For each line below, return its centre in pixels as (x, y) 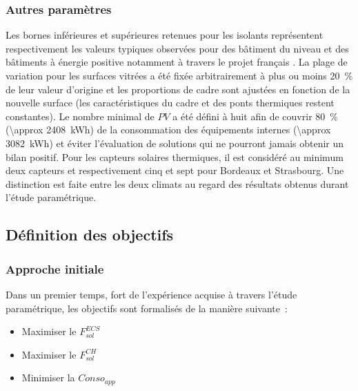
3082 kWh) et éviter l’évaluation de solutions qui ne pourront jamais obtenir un (175, 143)
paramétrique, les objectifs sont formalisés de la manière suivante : (147, 308)
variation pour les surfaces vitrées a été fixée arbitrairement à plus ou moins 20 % (179, 75)
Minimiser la (48, 378)
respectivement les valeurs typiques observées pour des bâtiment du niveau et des (177, 48)
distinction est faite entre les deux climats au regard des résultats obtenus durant (177, 183)
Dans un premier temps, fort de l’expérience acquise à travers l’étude (151, 294)
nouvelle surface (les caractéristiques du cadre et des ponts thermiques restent (170, 103)
